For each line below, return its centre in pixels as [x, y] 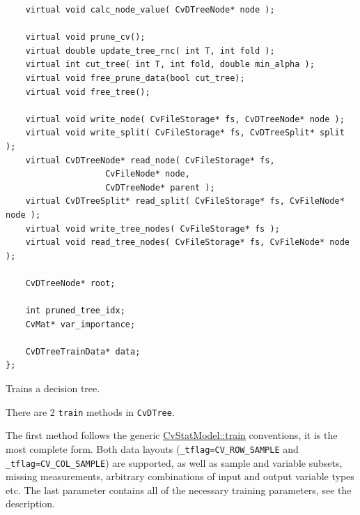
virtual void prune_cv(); [85, 37]
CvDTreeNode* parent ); [160, 187]
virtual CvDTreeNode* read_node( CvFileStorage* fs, [150, 160]
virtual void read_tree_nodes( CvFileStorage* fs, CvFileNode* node [187, 242]
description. [30, 503]
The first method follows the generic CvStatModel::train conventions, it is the [172, 435]
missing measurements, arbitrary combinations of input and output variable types [180, 476]
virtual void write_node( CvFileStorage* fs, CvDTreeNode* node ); [185, 119]
